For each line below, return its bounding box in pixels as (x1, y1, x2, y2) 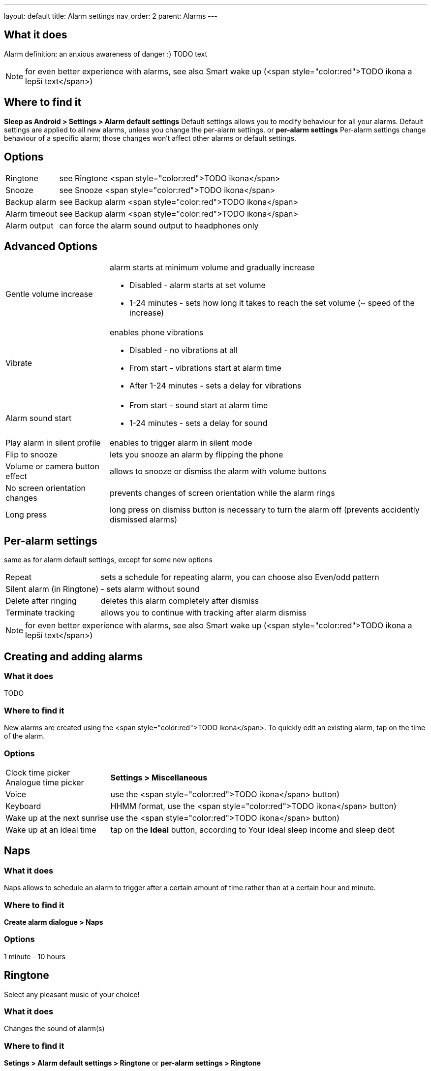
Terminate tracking (5, 608, 75, 618)
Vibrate (5, 358, 32, 368)
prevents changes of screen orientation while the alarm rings (110, 488, 335, 498)
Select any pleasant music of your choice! (4, 990, 140, 999)
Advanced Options (4, 240, 97, 253)
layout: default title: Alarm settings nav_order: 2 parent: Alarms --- (4, 12, 217, 20)
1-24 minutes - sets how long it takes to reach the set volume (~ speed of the (129, 298, 415, 308)
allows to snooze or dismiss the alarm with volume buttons (110, 466, 326, 477)
